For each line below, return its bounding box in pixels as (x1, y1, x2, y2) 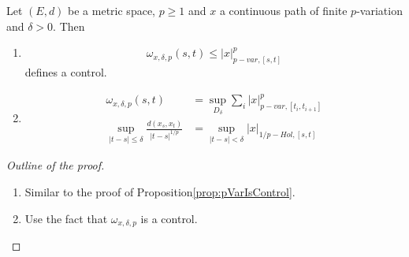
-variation (356, 2, 403, 18)
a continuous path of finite (219, 2, 348, 18)
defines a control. (24, 64, 107, 80)
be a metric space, (68, 2, 155, 18)
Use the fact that (24, 210, 108, 226)
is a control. (140, 210, 198, 226)
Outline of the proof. (6, 157, 105, 173)
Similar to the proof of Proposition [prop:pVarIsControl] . (24, 183, 296, 199)
